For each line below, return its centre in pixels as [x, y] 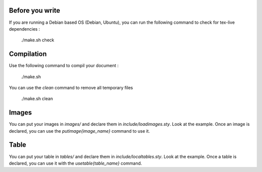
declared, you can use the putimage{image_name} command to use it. [80, 131]
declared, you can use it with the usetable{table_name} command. [75, 163]
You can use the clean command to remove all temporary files [71, 87]
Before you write [35, 10]
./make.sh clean [37, 99]
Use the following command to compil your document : [64, 66]
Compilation [28, 54]
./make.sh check [38, 40]
